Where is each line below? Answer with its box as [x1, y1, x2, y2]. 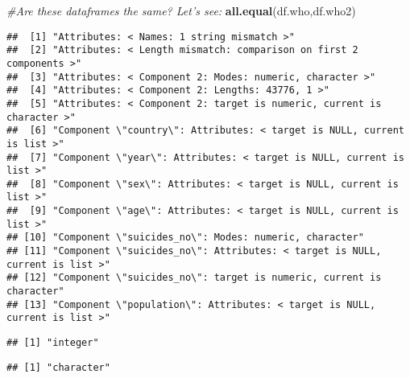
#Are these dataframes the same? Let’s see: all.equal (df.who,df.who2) [6, 2, 356, 18]
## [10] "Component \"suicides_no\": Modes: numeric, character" [6, 232, 364, 244]
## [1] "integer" [6, 337, 99, 349]
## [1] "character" [6, 361, 110, 373]
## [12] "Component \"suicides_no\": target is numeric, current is [6, 272, 382, 284]
